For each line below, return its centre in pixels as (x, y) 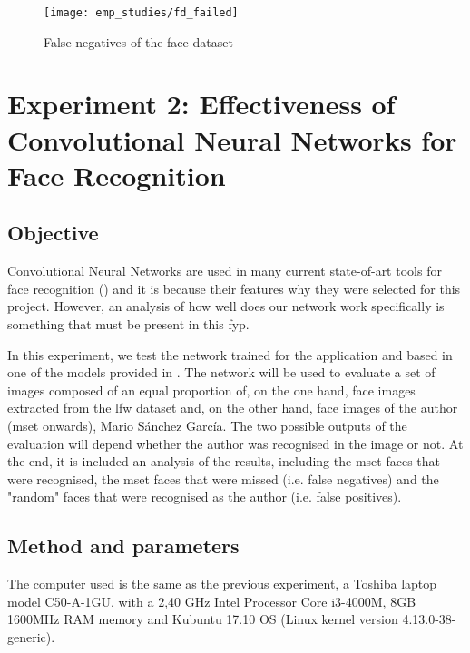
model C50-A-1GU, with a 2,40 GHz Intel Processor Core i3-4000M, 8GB (212, 601)
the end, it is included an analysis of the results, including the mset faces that (224, 461)
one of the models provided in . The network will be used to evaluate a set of (221, 372)
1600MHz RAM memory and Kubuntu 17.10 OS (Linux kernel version (203, 619)
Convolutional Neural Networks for (232, 139)
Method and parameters (123, 546)
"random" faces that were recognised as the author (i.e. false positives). (205, 497)
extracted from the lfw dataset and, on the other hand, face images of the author (233, 408)
